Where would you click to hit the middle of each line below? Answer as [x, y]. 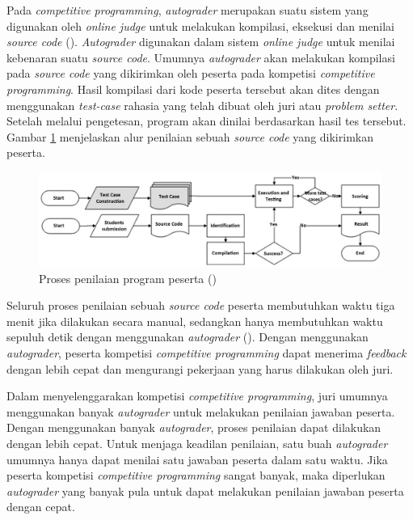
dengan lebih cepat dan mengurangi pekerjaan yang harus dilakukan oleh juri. [200, 368]
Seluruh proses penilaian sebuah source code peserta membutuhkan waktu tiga [201, 305]
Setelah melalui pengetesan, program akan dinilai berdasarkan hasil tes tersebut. [206, 121]
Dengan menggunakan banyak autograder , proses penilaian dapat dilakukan [194, 427]
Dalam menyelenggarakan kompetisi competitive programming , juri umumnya [197, 396]
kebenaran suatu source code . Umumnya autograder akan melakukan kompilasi [201, 57]
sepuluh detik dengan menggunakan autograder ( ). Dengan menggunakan [188, 337]
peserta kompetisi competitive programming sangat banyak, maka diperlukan [196, 475]
